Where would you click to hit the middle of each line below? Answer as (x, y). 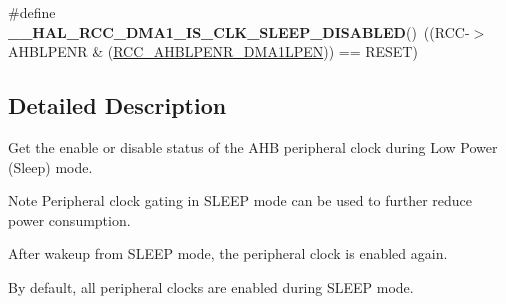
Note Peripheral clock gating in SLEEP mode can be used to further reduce (240, 200)
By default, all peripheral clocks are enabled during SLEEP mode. (211, 286)
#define (32, 12)
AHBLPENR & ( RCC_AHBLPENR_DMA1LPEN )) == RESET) (213, 51)
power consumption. (69, 219)
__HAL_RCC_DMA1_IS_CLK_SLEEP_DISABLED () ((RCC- (239, 31)
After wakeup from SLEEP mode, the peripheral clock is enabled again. (228, 253)
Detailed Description (117, 105)
